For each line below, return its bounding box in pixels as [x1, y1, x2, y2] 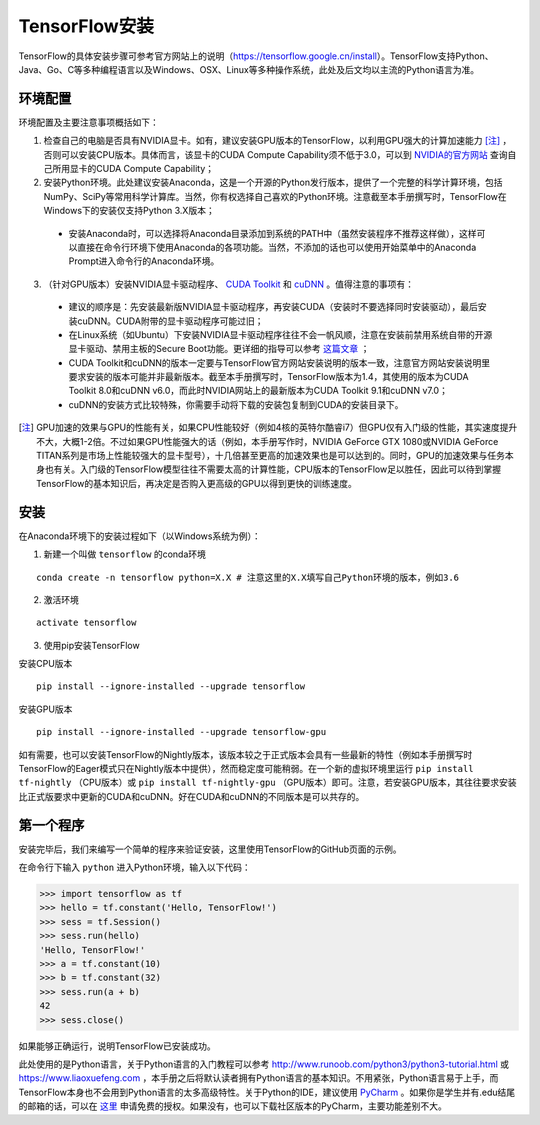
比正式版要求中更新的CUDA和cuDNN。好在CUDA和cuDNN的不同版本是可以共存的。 [18, 790, 365, 802]
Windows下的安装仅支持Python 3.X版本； [43, 205, 215, 217]
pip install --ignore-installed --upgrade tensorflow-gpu [36, 726, 327, 738]
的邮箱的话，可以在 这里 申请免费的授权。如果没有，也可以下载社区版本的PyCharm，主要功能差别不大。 [18, 1100, 447, 1112]
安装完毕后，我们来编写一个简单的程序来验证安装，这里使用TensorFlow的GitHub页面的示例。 [18, 843, 402, 855]
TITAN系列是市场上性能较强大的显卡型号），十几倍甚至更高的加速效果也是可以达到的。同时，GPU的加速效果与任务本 [36, 450, 514, 462]
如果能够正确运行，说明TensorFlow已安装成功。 [18, 1040, 216, 1052]
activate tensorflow [36, 617, 137, 629]
